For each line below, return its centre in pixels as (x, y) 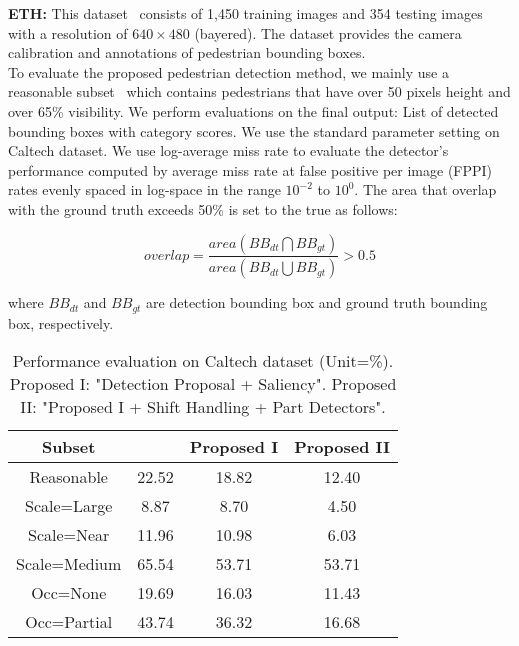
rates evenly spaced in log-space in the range (144, 189)
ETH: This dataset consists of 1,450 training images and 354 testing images (245, 13)
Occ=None (69, 593)
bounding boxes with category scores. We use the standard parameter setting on (254, 130)
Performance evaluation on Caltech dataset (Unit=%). (203, 361)
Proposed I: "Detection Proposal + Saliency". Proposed (203, 384)
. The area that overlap (425, 189)
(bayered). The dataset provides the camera (328, 32)
